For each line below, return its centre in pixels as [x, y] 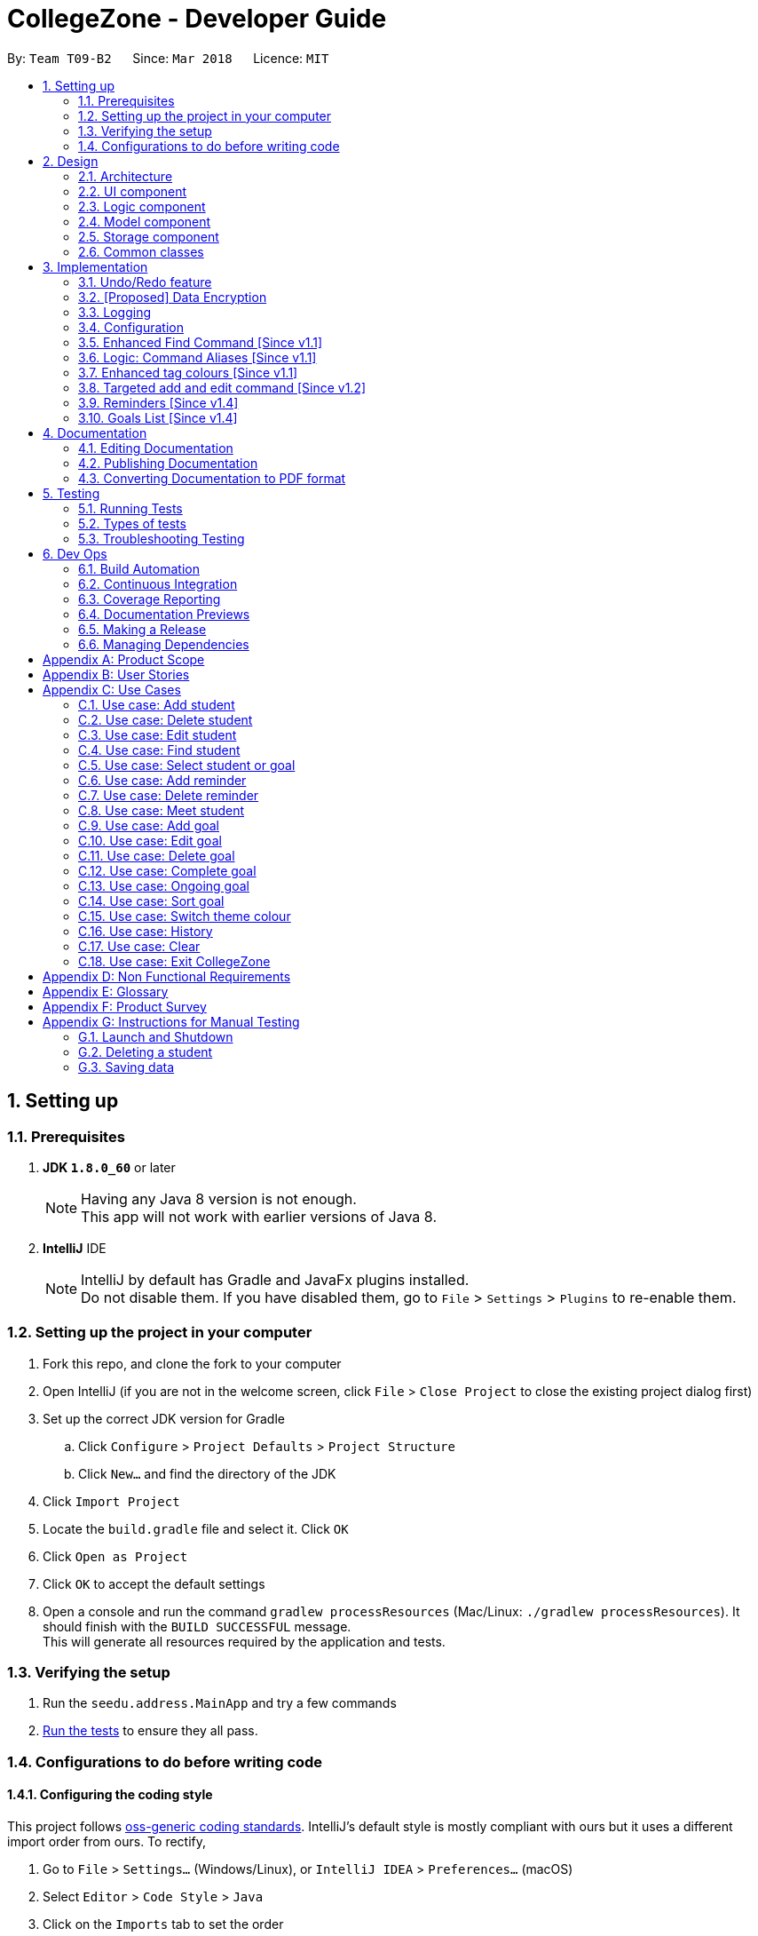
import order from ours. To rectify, [107, 1842]
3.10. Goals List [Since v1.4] [158, 417]
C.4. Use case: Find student [159, 750]
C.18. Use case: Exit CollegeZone [174, 961]
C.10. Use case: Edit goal [150, 840]
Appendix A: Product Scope [124, 659]
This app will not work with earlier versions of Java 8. [259, 1216]
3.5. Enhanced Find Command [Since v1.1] [201, 342]
